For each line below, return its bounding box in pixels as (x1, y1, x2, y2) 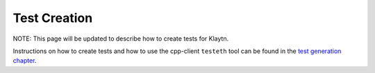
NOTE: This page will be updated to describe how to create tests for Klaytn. (12, 34, 229, 43)
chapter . (12, 56, 37, 65)
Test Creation (12, 10, 93, 25)
